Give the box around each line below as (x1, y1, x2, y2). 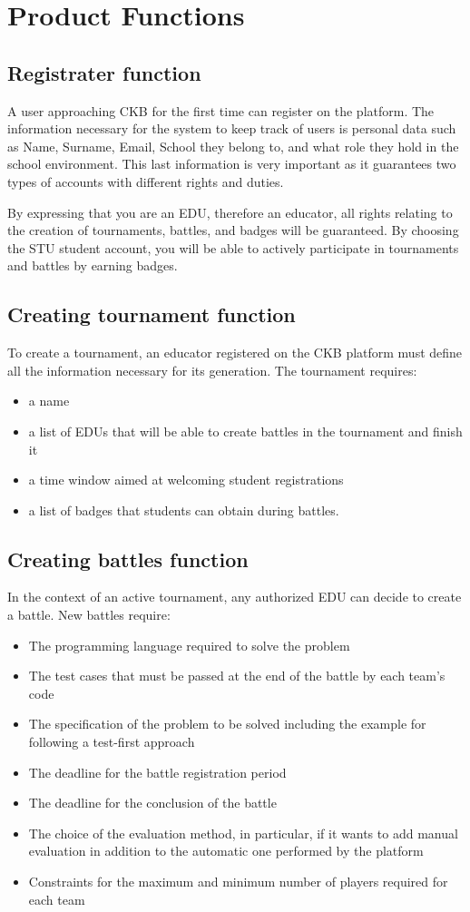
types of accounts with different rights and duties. (7, 172, 284, 191)
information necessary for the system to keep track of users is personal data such (7, 119, 456, 138)
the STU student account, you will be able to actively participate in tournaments (7, 238, 459, 257)
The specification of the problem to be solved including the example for (28, 714, 426, 733)
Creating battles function (7, 544, 249, 573)
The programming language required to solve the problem (28, 635, 350, 654)
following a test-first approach (28, 732, 195, 751)
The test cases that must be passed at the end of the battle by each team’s (28, 666, 446, 685)
